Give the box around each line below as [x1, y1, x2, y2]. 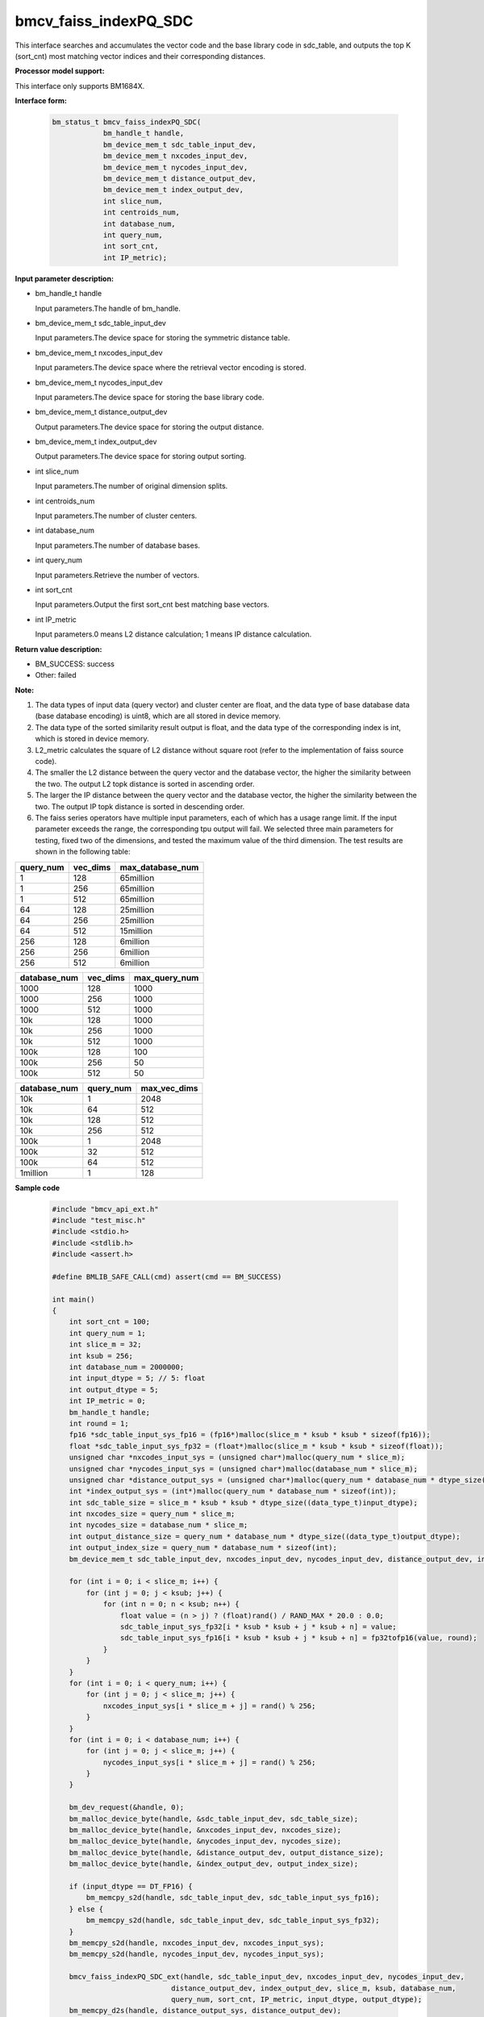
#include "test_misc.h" [52, 1215, 147, 1225]
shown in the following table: [35, 847, 131, 857]
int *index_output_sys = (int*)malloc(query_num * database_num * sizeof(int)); [69, 1487, 397, 1496]
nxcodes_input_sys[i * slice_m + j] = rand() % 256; [102, 1701, 316, 1710]
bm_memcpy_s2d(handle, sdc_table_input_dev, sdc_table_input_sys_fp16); [86, 1893, 380, 1902]
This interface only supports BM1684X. [15, 81, 145, 90]
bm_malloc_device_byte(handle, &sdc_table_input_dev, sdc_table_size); [69, 1814, 359, 1823]
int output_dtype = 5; [69, 1384, 159, 1394]
